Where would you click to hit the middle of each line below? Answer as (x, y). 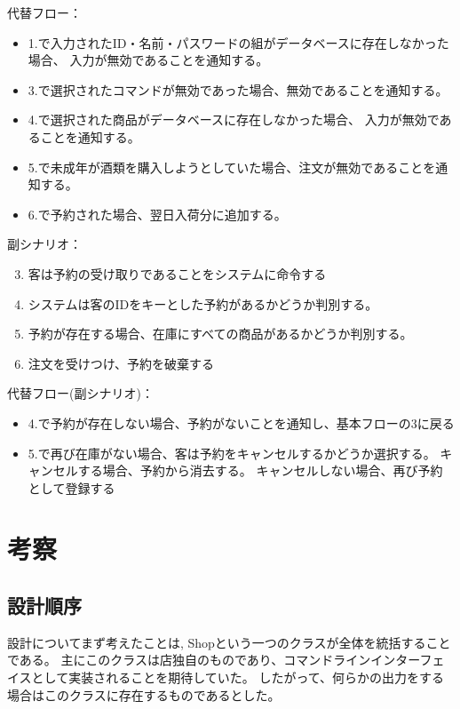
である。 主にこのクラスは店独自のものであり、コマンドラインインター (214, 660)
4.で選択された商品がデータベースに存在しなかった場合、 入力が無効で (234, 119)
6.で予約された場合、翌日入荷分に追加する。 (157, 214)
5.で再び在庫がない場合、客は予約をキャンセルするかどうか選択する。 (232, 453)
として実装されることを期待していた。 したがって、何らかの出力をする (238, 677)
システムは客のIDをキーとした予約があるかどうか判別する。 (203, 303)
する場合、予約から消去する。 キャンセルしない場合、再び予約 (260, 470)
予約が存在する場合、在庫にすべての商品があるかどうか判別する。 (220, 334)
